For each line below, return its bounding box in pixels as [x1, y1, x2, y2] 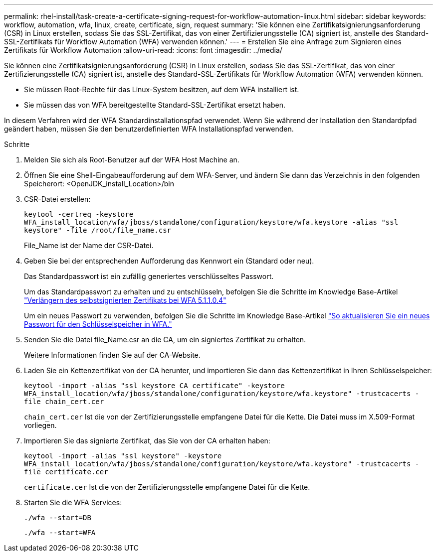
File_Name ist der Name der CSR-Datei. [24, 241, 154, 250]
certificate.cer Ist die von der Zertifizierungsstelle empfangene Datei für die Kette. [24, 483, 310, 491]
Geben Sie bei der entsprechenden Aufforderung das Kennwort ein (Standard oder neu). [24, 257, 314, 265]
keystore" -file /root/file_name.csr [24, 226, 172, 234]
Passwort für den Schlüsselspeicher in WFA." [24, 320, 172, 328]
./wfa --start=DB [24, 514, 91, 522]
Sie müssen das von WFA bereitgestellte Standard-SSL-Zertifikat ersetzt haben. [24, 101, 285, 109]
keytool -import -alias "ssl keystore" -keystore [24, 452, 222, 460]
